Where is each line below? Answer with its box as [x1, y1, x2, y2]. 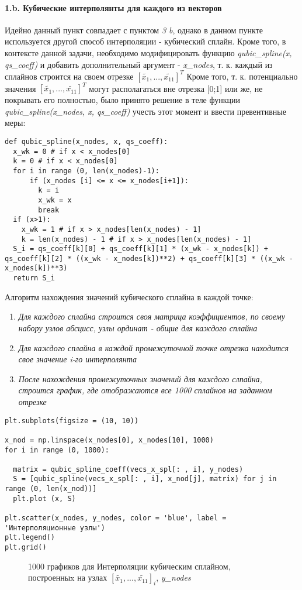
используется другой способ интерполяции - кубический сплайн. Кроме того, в [5, 35, 286, 47]
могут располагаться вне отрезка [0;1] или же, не [89, 82, 263, 94]
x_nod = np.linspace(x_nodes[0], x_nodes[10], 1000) [5, 435, 214, 444]
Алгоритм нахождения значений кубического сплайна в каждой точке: [5, 290, 254, 303]
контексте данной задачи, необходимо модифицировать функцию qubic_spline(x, [5, 46, 292, 59]
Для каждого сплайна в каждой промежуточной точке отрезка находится [18, 341, 289, 354]
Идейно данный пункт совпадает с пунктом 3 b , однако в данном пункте [5, 23, 263, 36]
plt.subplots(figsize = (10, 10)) [5, 416, 139, 425]
